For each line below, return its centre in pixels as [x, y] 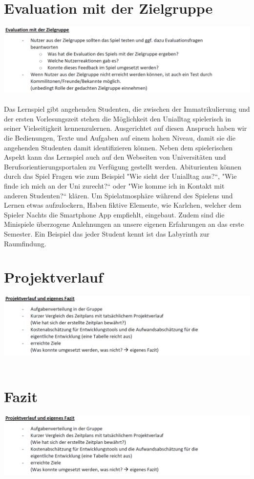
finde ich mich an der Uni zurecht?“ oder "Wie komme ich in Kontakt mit [114, 185]
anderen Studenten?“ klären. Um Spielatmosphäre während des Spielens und [118, 195]
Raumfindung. [25, 243]
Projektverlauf [53, 277]
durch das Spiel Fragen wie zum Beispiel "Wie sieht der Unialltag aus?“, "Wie [120, 176]
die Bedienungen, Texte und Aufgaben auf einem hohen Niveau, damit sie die [120, 137]
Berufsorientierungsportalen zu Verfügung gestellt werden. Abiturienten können [123, 166]
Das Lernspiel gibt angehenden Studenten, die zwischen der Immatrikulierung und [127, 109]
